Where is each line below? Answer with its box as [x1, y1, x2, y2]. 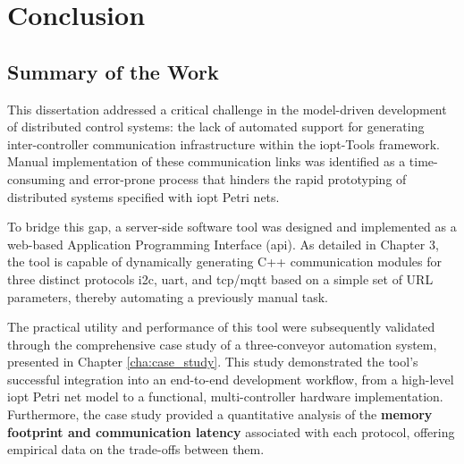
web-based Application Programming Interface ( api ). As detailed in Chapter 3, [7, 234, 439, 253]
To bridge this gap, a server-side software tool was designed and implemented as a [7, 217, 457, 236]
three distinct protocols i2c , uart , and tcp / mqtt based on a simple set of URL [7, 269, 434, 288]
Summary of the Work [7, 57, 219, 85]
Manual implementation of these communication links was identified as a [7, 152, 406, 171]
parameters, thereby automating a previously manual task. [7, 287, 328, 306]
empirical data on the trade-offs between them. [7, 440, 265, 459]
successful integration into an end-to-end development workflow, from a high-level [7, 369, 454, 388]
